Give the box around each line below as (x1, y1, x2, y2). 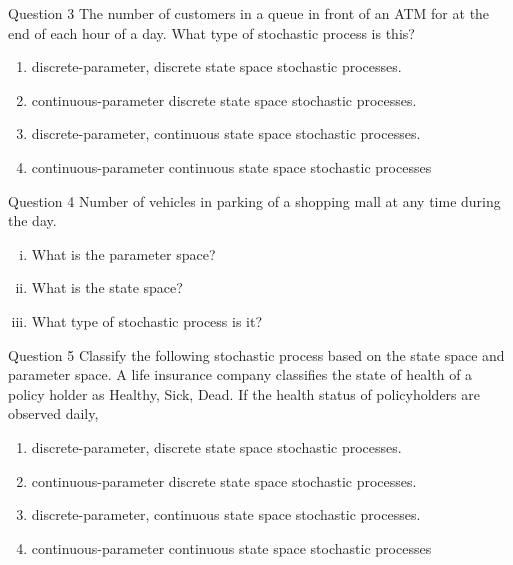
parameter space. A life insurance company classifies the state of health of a (8, 364, 473, 385)
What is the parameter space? (31, 243, 216, 264)
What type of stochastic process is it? (31, 310, 263, 331)
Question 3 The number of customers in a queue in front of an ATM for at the (8, 3, 490, 23)
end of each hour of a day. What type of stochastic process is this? (8, 22, 415, 43)
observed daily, (8, 403, 99, 424)
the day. (8, 210, 57, 231)
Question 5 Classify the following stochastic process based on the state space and (8, 344, 505, 365)
